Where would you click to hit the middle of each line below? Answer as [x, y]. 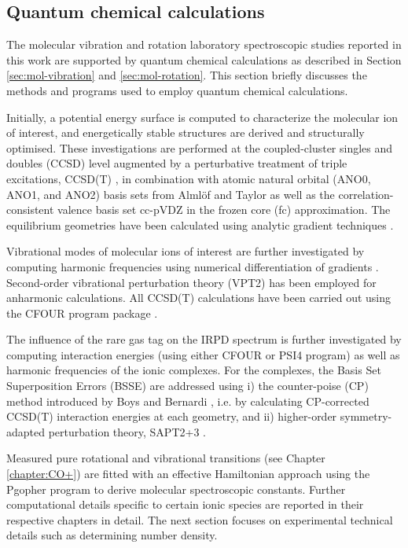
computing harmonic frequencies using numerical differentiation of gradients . [193, 266]
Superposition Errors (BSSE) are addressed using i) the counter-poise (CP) [187, 386]
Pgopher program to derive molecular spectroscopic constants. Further [176, 489]
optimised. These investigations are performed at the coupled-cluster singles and [200, 147]
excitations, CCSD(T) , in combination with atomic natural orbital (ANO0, [189, 178]
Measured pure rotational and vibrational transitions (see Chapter [166, 458]
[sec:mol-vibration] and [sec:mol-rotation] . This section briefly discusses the [187, 75]
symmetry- [366, 416]
